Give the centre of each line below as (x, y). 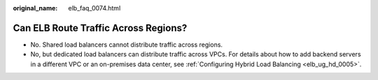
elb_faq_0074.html (94, 8)
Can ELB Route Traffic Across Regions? (100, 28)
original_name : (35, 8)
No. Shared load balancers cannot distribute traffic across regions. (127, 45)
